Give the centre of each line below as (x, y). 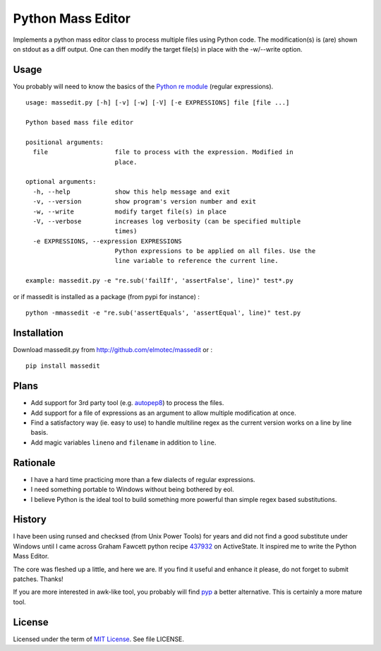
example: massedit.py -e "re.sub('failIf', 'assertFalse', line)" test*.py (159, 281)
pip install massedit (63, 366)
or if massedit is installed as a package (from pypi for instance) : (107, 296)
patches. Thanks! (38, 579)
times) (126, 231)
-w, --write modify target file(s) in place (130, 211)
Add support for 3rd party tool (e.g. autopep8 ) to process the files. (127, 403)
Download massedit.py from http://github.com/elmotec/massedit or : (113, 349)
